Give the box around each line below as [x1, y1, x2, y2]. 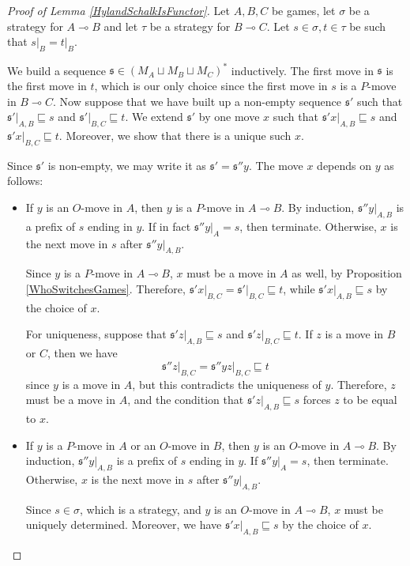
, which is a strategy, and [80, 500, 201, 517]
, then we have [47, 345, 118, 361]
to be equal [343, 391, 397, 408]
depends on [317, 157, 372, 173]
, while [283, 281, 315, 297]
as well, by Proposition [292, 265, 402, 281]
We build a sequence [7, 62, 106, 78]
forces [303, 391, 331, 408]
